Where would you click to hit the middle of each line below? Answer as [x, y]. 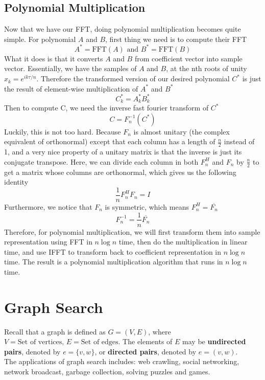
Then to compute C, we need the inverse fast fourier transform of [106, 108]
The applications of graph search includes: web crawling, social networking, [122, 361]
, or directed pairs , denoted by [146, 351]
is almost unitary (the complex [182, 131]
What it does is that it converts [54, 58]
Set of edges [100, 342]
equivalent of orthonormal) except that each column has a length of [110, 141]
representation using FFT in [48, 242]
